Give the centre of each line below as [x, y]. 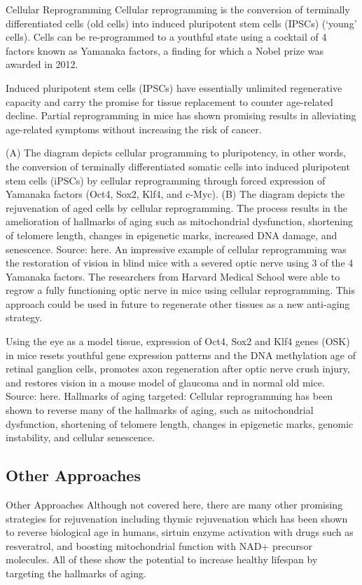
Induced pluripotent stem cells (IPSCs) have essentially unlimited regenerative [174, 87]
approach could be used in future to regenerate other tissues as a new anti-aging [178, 303]
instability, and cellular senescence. [80, 437]
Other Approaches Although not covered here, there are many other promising [174, 505]
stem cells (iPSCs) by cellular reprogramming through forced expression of [166, 180]
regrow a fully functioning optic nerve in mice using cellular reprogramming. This [181, 290]
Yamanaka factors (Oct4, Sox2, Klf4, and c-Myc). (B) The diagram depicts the [175, 194]
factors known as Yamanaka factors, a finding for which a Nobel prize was [165, 50]
